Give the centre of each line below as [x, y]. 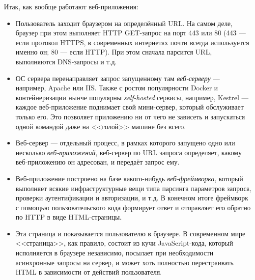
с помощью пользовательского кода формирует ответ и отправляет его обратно [133, 207]
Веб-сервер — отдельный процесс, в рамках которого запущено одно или [125, 143]
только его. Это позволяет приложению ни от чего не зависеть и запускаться [130, 116]
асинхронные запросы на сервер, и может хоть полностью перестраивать [125, 262]
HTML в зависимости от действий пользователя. [89, 272]
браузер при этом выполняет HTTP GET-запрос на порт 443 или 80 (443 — [130, 33]
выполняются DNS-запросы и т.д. [66, 61]
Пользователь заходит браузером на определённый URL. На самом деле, [124, 23]
